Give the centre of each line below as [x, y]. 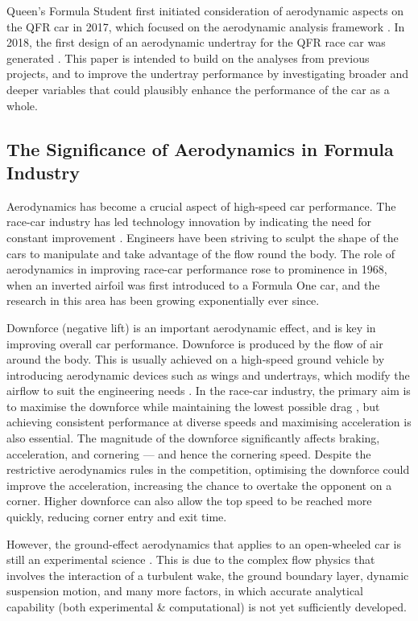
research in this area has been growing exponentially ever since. [163, 300]
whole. [22, 105]
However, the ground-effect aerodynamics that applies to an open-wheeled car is [204, 543]
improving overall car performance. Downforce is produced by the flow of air [195, 343]
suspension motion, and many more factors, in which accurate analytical [185, 591]
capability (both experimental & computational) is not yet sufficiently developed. [207, 607]
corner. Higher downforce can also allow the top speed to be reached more [189, 501]
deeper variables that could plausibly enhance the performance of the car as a [198, 89]
